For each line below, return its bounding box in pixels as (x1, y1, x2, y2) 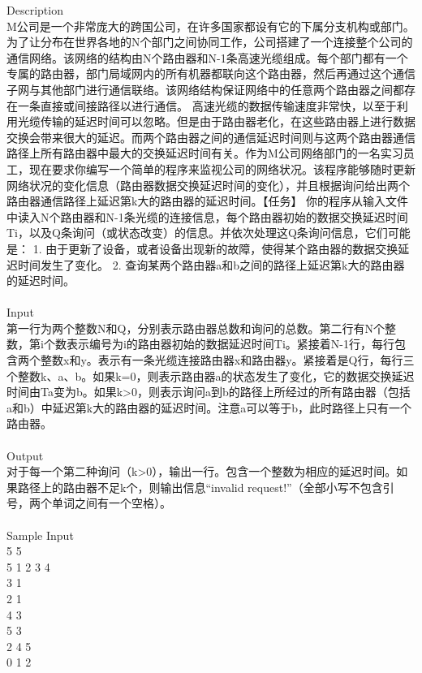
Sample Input (6, 526, 74, 543)
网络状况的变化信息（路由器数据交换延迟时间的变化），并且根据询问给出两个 (6, 176, 410, 193)
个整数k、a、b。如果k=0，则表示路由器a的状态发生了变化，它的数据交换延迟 (6, 367, 415, 384)
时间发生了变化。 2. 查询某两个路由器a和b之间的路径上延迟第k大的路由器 (17, 256, 405, 273)
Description (6, 2, 63, 18)
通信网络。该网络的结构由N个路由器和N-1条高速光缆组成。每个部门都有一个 (6, 49, 408, 66)
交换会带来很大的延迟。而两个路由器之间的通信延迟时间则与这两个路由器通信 (6, 128, 416, 145)
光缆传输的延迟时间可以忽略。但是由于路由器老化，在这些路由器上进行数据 (17, 113, 416, 130)
